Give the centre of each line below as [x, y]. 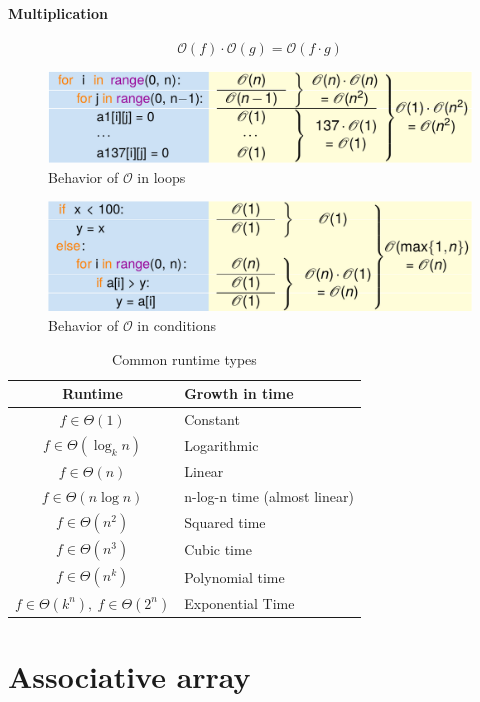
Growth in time [239, 393]
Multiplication [58, 12]
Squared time [225, 522]
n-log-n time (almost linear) [269, 496]
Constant [212, 419]
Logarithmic [221, 445]
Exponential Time [239, 602]
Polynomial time [234, 576]
